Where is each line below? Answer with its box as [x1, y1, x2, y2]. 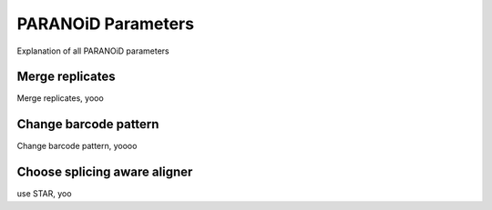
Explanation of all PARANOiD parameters [16, 45, 169, 56]
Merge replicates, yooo [16, 93, 104, 104]
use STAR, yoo [16, 188, 72, 199]
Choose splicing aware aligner [16, 165, 193, 180]
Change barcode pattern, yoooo [16, 141, 138, 152]
